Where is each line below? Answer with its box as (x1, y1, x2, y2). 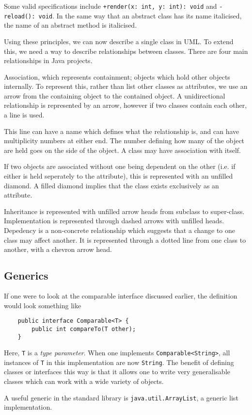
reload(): (4, 13, 35, 20)
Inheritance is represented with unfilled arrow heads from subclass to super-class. (4, 206, 245, 216)
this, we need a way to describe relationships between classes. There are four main (4, 46, 248, 56)
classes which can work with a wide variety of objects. (4, 376, 164, 386)
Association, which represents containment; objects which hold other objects (4, 71, 230, 82)
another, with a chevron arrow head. (4, 244, 112, 254)
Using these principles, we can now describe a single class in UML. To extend (4, 36, 234, 46)
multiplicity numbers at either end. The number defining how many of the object (4, 135, 245, 146)
